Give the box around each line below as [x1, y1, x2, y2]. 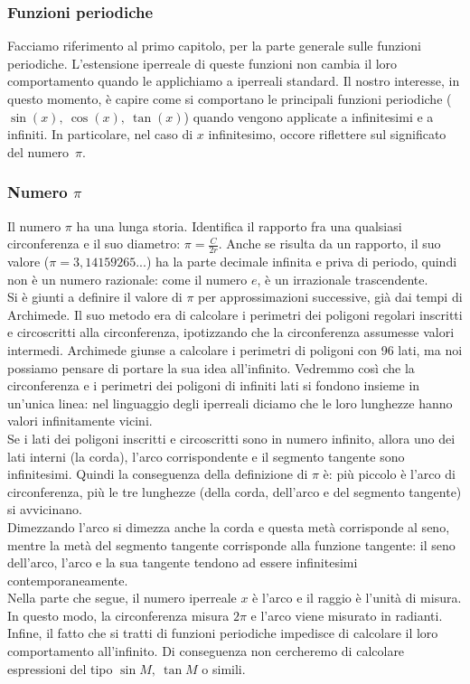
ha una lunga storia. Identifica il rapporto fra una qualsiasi [76, 216, 402, 235]
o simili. [202, 659, 246, 678]
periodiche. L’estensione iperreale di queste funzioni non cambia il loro [7, 53, 398, 72]
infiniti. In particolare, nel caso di [7, 125, 193, 144]
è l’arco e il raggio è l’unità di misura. [252, 588, 462, 607]
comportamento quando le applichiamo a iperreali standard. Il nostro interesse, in [7, 71, 460, 90]
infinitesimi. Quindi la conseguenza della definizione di [7, 464, 308, 483]
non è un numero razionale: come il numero [7, 269, 248, 288]
